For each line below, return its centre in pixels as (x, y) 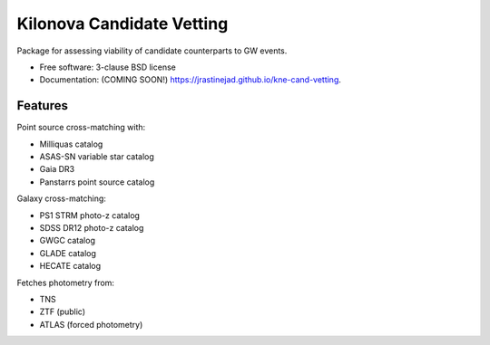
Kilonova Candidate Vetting (122, 24)
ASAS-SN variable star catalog (97, 157)
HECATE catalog (70, 266)
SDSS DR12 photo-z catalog (92, 227)
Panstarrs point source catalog (97, 182)
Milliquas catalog (71, 144)
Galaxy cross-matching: (61, 198)
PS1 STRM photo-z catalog (90, 215)
